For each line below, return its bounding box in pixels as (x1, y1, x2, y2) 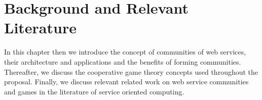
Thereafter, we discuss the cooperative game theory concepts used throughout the (4, 66, 258, 77)
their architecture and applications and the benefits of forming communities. (4, 56, 241, 67)
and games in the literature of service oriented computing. (4, 86, 184, 96)
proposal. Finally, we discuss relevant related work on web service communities (4, 76, 249, 87)
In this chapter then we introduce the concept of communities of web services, (4, 46, 246, 57)
